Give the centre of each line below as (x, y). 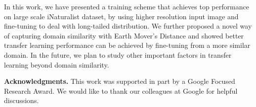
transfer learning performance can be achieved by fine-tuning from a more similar (127, 45)
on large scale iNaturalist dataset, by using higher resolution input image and (121, 16)
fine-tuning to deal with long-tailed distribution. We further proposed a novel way (128, 26)
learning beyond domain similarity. (57, 64)
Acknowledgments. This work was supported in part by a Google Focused (120, 81)
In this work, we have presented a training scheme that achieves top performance (127, 6)
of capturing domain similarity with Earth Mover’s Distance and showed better (124, 35)
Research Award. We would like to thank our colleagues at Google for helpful (121, 90)
